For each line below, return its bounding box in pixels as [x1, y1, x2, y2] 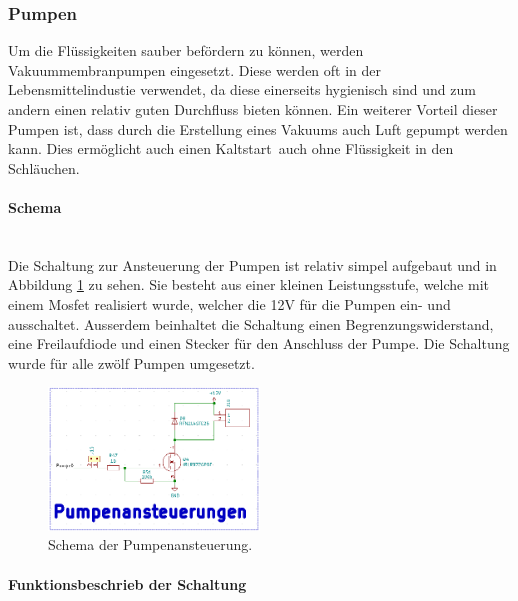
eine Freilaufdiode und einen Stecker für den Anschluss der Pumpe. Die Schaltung [8, 333, 510, 354]
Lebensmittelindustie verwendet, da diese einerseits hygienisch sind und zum [8, 79, 476, 100]
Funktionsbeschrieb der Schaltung [8, 573, 247, 594]
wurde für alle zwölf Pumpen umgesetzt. [8, 352, 255, 373]
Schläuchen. [8, 157, 80, 178]
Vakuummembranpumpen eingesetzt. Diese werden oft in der [8, 59, 382, 80]
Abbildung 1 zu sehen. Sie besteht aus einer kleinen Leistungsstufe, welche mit [8, 274, 489, 295]
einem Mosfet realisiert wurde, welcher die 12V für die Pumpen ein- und [8, 293, 451, 314]
